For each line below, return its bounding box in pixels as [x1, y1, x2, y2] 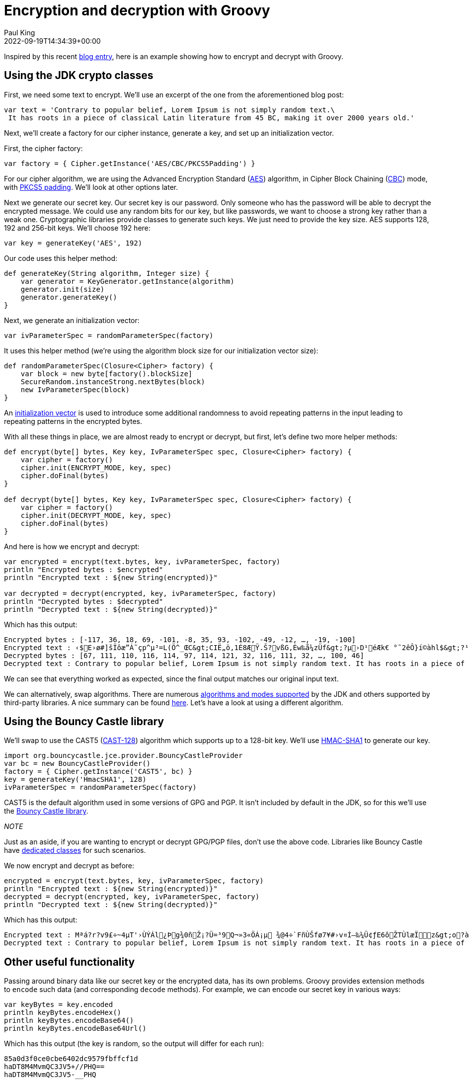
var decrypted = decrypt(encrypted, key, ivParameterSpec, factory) [4, 589, 276, 597]
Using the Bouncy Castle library [4, 715, 164, 728]
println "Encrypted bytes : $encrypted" [4, 565, 163, 574]
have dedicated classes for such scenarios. [4, 846, 146, 855]
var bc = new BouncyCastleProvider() [4, 759, 151, 768]
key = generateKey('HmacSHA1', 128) [4, 775, 147, 784]
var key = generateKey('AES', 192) [4, 239, 143, 247]
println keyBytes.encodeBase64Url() [4, 1024, 147, 1033]
